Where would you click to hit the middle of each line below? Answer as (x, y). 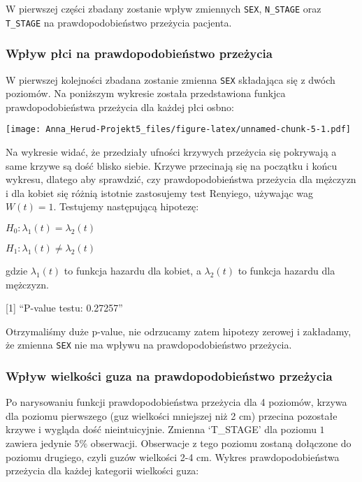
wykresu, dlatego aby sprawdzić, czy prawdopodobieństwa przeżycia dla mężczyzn (181, 179)
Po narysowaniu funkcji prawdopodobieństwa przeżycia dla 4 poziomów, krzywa (176, 402)
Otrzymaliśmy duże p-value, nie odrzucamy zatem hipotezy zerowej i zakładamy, (179, 331)
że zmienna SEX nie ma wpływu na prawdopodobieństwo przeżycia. (149, 345)
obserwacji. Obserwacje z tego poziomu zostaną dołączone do (221, 443)
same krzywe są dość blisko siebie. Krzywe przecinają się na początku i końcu (172, 165)
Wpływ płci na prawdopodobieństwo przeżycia (139, 53)
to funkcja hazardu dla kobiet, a (132, 270)
